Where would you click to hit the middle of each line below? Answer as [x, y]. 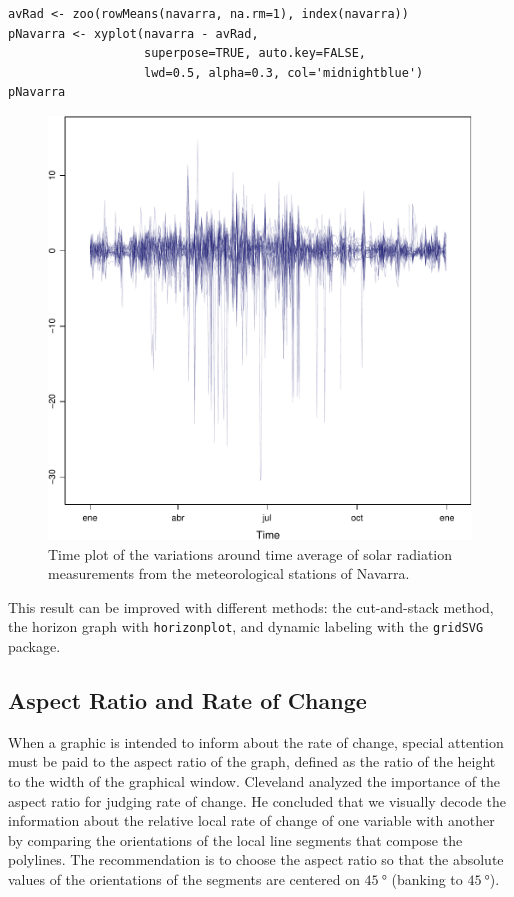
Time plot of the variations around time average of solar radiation [250, 553]
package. [34, 646]
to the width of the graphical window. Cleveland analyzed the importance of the [254, 780]
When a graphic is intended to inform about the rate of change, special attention [256, 741]
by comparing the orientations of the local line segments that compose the [235, 839]
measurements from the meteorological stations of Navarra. [229, 573]
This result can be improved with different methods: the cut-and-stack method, [251, 606]
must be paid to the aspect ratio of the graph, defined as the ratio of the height [252, 761]
